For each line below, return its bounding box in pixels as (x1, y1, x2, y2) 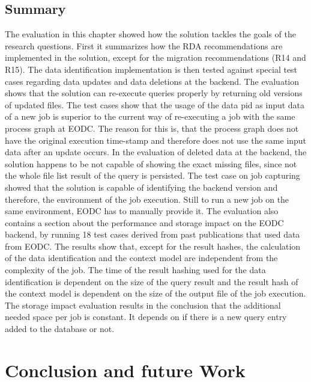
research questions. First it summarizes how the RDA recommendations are (5, 39, 283, 52)
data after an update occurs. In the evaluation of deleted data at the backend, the (5, 146, 307, 158)
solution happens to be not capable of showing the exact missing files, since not (5, 157, 297, 170)
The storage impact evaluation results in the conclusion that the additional (5, 298, 281, 311)
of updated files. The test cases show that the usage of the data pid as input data (5, 98, 305, 111)
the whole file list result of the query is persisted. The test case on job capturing (5, 169, 300, 182)
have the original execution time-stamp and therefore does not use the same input (5, 134, 307, 146)
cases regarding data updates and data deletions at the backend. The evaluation (5, 75, 299, 87)
